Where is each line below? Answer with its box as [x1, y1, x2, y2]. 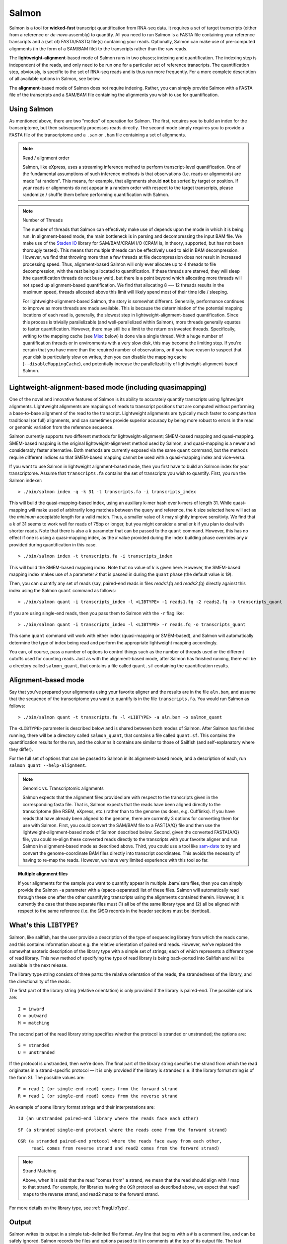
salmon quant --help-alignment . [9, 762, 87, 768]
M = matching [18, 1020, 50, 1026]
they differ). [9, 746, 33, 752]
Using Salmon [9, 104, 53, 113]
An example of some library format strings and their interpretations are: [9, 1104, 155, 1110]
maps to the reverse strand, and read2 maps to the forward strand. [22, 1191, 159, 1197]
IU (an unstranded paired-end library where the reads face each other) [18, 1116, 199, 1122]
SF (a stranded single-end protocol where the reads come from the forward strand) [18, 1127, 228, 1133]
